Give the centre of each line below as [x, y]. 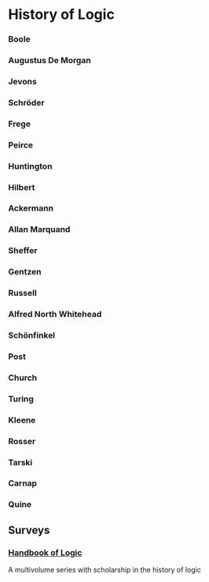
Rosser [22, 441]
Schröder [26, 103]
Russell [22, 293]
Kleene [22, 420]
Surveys [29, 530]
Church [23, 378]
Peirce [21, 145]
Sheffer [23, 251]
